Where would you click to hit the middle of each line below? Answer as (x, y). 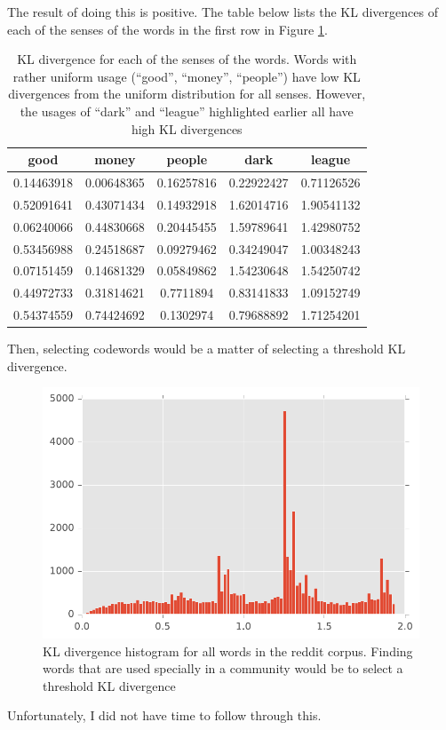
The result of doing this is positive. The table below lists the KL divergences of (223, 12)
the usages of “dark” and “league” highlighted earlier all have (187, 111)
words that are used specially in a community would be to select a (223, 668)
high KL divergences (187, 128)
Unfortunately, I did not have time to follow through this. (164, 715)
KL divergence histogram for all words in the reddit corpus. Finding (228, 651)
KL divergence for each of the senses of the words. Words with (187, 59)
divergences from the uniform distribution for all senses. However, (187, 94)
